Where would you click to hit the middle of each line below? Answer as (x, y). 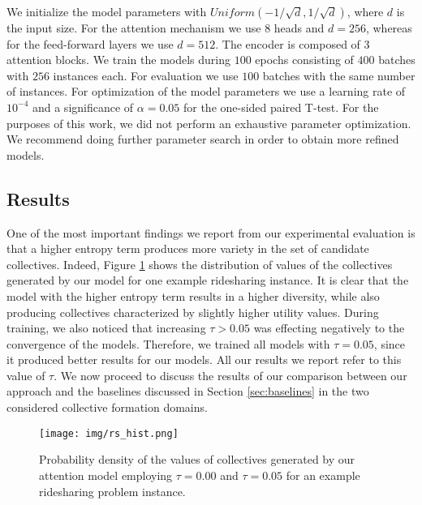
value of (26, 375)
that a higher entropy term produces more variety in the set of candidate (188, 248)
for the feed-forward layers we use (90, 43)
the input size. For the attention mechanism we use (134, 28)
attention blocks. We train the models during (118, 60)
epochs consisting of (304, 60)
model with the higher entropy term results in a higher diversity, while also (193, 295)
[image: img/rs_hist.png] (109, 433)
